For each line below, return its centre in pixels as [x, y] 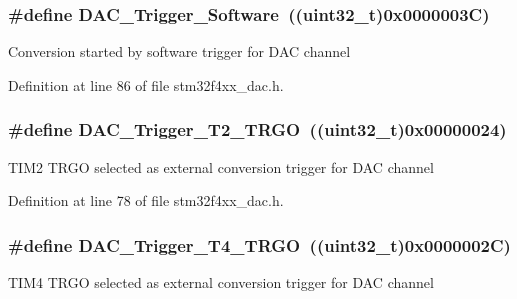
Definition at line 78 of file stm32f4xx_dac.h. [146, 200]
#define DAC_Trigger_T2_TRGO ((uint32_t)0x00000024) [257, 129]
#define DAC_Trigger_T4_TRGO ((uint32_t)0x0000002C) [259, 244]
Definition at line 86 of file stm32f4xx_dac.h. [146, 84]
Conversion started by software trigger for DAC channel [179, 51]
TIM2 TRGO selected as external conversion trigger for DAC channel [221, 166]
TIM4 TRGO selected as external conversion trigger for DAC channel [221, 282]
